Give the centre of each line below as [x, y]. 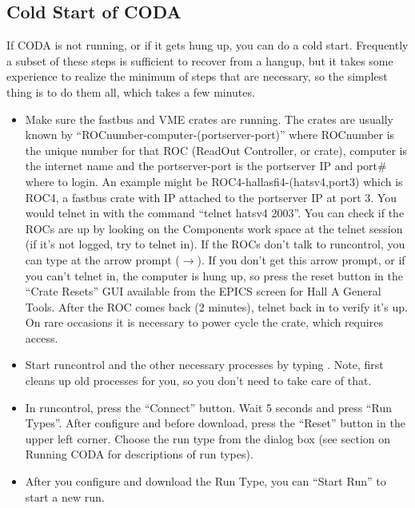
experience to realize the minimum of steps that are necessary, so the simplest [197, 76]
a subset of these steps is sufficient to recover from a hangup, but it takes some [200, 60]
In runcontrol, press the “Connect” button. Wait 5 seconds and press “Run [208, 407]
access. [42, 337]
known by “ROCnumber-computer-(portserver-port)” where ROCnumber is [210, 135]
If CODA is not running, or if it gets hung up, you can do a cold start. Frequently [207, 45]
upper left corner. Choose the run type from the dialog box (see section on [207, 438]
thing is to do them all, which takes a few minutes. [131, 91]
